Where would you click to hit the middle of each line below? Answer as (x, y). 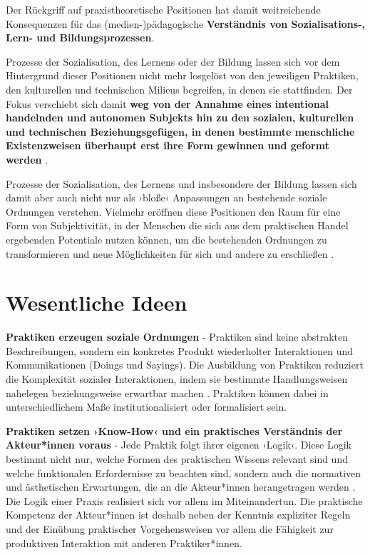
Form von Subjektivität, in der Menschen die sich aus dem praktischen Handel (177, 225)
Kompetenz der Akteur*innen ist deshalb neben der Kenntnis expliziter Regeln (178, 515)
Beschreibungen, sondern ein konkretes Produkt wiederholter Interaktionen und (180, 350)
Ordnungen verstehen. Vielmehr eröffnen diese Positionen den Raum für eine (173, 211)
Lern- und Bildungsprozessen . (80, 37)
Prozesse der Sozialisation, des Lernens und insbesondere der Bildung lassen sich (181, 183)
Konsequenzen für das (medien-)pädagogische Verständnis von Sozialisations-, (185, 23)
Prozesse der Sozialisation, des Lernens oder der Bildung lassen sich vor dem (173, 61)
